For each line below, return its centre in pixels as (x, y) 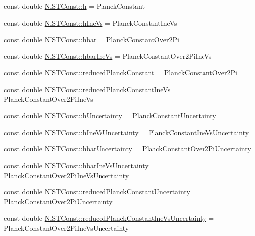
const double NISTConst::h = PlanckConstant (74, 6)
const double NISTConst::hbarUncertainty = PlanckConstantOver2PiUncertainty (127, 149)
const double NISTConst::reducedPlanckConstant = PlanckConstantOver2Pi (121, 72)
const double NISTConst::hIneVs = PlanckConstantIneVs (91, 23)
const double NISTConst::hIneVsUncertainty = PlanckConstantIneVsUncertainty (127, 132)
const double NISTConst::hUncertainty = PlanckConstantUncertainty (110, 116)
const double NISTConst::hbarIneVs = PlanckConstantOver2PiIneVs (108, 56)
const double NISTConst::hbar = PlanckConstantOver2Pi (92, 39)
